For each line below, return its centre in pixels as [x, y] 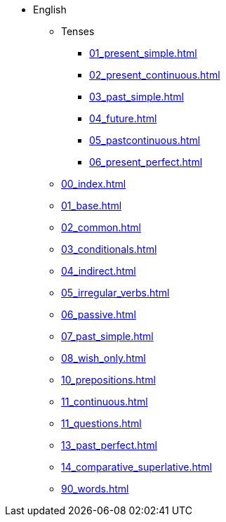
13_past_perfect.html [109, 445]
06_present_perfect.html [146, 162]
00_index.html [94, 184]
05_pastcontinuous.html [145, 140]
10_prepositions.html [108, 380]
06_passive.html [99, 314]
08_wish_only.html [104, 358]
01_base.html [92, 205]
